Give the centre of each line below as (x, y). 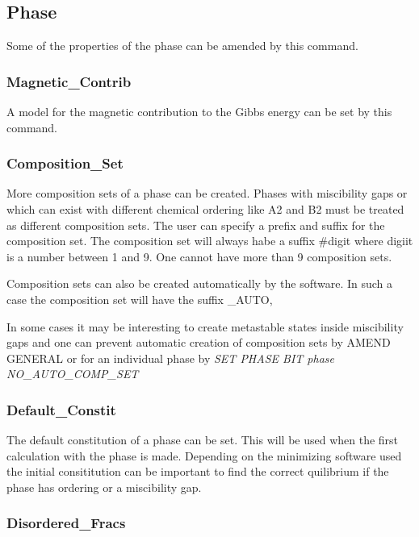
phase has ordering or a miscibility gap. (104, 487)
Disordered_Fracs (66, 523)
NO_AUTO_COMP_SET (73, 374)
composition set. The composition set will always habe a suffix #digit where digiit (210, 241)
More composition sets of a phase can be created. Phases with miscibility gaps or (207, 193)
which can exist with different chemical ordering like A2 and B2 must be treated (205, 209)
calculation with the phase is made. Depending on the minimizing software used (204, 455)
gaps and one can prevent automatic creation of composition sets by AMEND (199, 342)
